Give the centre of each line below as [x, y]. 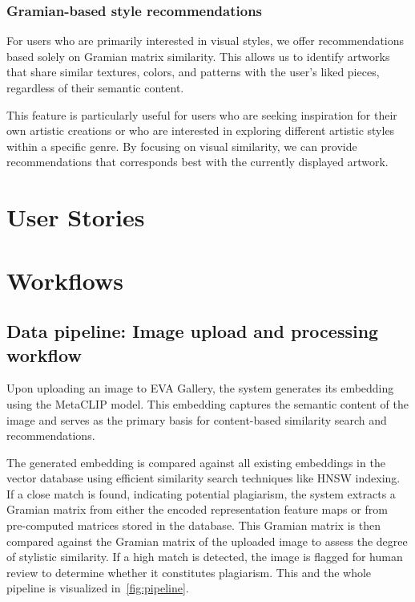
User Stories [76, 217]
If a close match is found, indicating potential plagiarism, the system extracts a [201, 493]
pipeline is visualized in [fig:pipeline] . [98, 588]
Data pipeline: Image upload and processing [193, 331]
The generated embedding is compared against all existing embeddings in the [196, 462]
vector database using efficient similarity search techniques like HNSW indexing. [203, 478]
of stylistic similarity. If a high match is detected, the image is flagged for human [205, 557]
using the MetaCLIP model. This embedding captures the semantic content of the [207, 403]
